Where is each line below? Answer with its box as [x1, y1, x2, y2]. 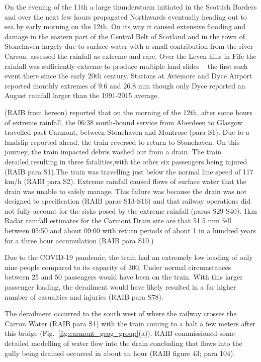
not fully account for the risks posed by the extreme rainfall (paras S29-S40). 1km [5, 205, 257, 216]
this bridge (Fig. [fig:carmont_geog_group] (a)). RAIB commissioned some [5, 328, 235, 338]
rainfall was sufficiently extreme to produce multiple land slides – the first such [5, 60, 248, 71]
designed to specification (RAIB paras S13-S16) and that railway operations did [5, 196, 251, 206]
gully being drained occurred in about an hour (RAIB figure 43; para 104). [5, 347, 235, 358]
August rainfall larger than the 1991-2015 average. [5, 90, 159, 101]
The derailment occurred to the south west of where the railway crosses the [5, 308, 237, 319]
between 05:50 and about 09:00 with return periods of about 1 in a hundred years [5, 225, 256, 236]
